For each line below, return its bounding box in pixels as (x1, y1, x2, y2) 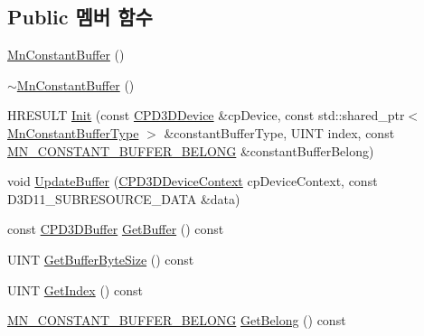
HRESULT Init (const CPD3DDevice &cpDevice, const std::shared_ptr (7, 106, 405, 125)
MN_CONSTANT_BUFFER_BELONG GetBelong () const (7, 311, 346, 330)
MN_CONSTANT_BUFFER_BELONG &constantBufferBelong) (7, 141, 374, 160)
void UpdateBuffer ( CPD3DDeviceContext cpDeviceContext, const (7, 172, 378, 191)
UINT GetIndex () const (7, 280, 143, 299)
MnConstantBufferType (7, 123, 139, 142)
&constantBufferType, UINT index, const (164, 123, 395, 142)
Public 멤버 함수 (7, 3, 153, 31)
